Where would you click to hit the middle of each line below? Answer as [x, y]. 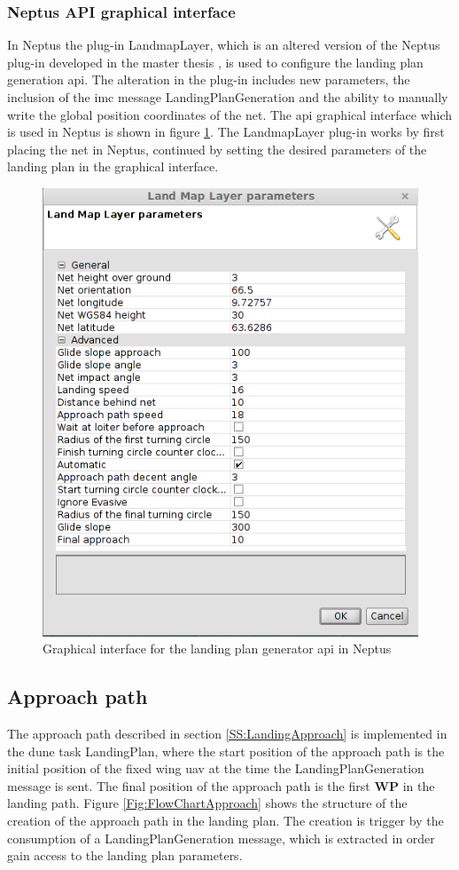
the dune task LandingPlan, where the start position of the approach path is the [226, 751]
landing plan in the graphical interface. [113, 166]
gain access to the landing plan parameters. [125, 855]
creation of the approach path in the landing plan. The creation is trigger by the [226, 821]
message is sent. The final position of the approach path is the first [189, 785]
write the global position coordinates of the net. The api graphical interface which [230, 114]
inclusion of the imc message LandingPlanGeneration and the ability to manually [228, 97]
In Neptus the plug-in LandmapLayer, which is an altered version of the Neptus [224, 45]
